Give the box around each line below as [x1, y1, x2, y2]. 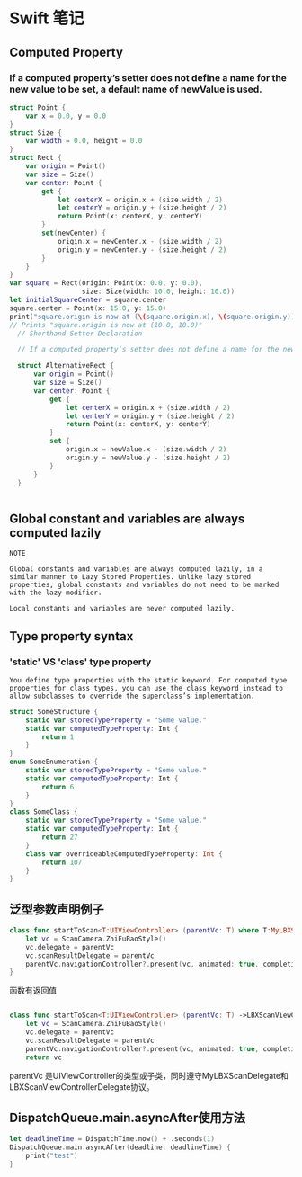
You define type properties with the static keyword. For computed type [9, 675, 288, 684]
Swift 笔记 [9, 8, 84, 29]
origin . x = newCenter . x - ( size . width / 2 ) [57, 236, 223, 245]
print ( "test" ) [25, 1152, 78, 1161]
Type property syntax [9, 629, 134, 644]
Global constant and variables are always [9, 511, 245, 526]
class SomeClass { [9, 807, 78, 816]
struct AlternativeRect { [17, 361, 115, 370]
